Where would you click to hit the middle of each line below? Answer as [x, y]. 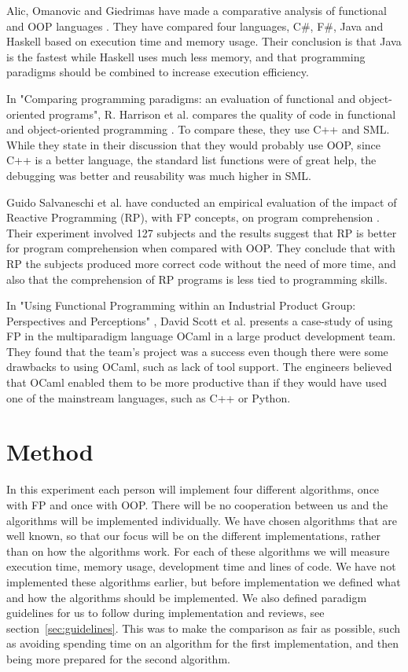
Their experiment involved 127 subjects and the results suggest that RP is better [202, 232]
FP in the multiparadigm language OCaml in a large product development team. [201, 336]
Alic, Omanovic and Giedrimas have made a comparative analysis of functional [197, 10]
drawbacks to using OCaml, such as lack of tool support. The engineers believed [199, 367]
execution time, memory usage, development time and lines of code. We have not [201, 566]
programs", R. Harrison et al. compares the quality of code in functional [222, 114]
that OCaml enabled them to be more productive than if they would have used [197, 382]
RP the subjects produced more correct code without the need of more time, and [201, 263]
